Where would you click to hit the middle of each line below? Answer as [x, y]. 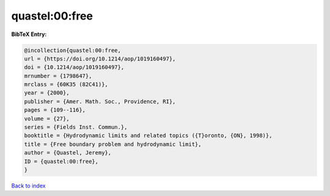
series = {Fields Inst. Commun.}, [76, 127]
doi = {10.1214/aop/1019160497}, [74, 67]
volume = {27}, [47, 118]
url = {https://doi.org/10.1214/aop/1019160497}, [100, 59]
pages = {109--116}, [55, 110]
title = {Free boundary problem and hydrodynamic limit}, [113, 144]
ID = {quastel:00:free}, [61, 161]
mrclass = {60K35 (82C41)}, [66, 85]
